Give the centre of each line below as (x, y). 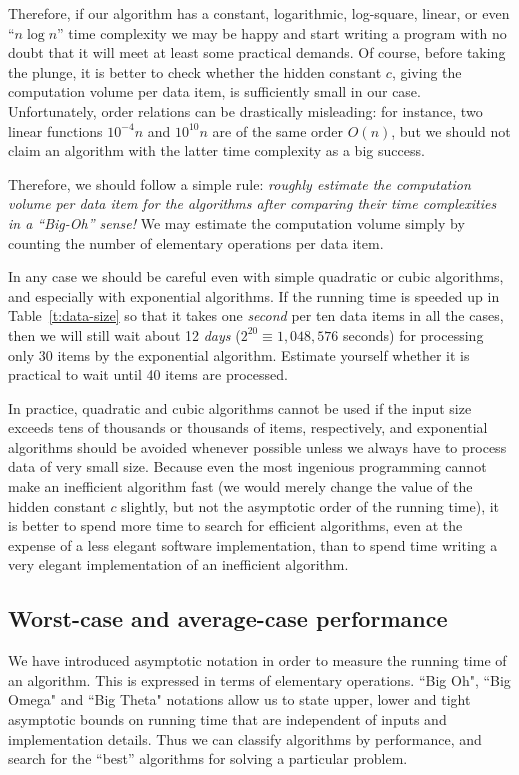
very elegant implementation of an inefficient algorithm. (178, 564)
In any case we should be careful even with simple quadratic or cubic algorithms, (256, 276)
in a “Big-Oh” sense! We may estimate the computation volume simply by (236, 222)
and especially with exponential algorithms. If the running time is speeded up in (254, 295)
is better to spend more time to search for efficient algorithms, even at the (235, 525)
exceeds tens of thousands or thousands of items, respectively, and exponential (248, 427)
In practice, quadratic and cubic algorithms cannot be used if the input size (240, 407)
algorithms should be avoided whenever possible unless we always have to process (257, 446)
